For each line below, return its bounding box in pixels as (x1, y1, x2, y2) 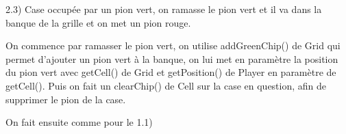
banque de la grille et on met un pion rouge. (5, 15, 191, 29)
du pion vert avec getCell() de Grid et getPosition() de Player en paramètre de (5, 65, 336, 79)
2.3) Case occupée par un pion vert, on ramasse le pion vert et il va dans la (5, 2, 322, 16)
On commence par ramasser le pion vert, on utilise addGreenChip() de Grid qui (5, 38, 341, 53)
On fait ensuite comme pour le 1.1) (5, 115, 153, 129)
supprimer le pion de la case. (5, 92, 126, 106)
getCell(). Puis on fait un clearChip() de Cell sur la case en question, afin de (5, 78, 327, 92)
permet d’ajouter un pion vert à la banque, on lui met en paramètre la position (5, 51, 338, 66)
